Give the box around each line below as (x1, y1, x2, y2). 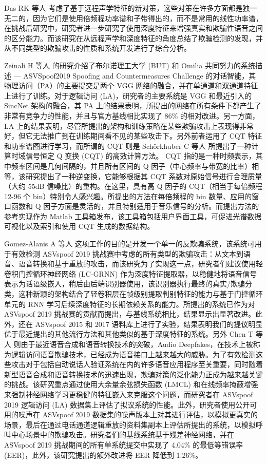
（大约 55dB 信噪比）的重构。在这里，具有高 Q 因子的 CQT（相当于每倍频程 (4, 181, 263, 191)
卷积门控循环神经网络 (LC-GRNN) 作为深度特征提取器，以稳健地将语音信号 (4, 268, 257, 279)
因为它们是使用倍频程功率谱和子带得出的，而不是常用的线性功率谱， (32, 12, 263, 23)
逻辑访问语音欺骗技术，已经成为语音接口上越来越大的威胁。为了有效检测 (11, 349, 256, 359)
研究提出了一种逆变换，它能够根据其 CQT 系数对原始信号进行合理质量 (25, 170, 262, 181)
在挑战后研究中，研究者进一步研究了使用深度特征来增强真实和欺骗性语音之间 (4, 23, 263, 33)
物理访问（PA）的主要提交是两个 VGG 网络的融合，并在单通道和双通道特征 (4, 80, 258, 91)
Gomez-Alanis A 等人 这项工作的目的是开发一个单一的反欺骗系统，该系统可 (4, 238, 255, 249)
